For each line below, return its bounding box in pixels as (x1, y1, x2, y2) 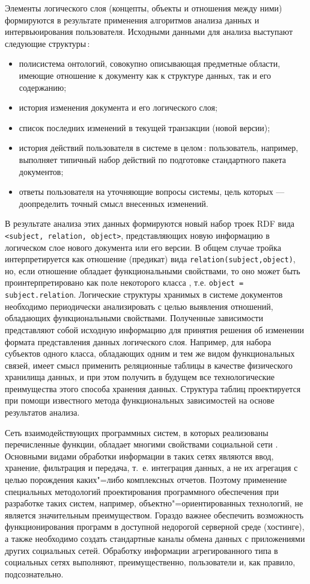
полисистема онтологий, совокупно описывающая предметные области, (19, 57, 281, 70)
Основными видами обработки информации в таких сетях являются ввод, (5, 449, 274, 462)
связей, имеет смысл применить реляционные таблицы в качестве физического (5, 358, 293, 371)
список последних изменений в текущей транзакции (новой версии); (19, 121, 270, 134)
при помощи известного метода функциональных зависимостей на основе (5, 394, 275, 407)
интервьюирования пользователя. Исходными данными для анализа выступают (5, 25, 293, 38)
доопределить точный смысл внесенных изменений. (19, 197, 208, 209)
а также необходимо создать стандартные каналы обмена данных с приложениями (5, 532, 305, 544)
